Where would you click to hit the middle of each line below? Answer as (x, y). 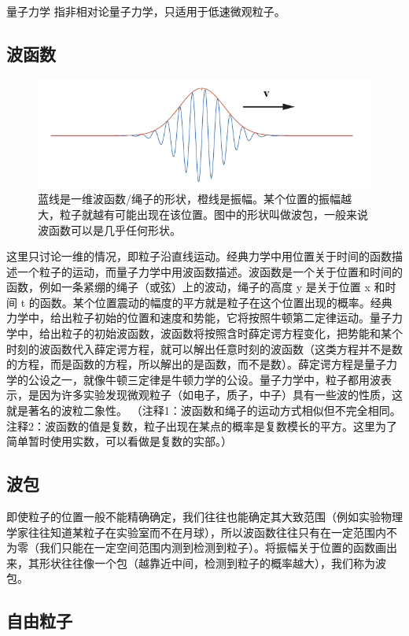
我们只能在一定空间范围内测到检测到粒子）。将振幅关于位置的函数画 (212, 547)
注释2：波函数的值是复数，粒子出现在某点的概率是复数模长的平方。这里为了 (202, 425)
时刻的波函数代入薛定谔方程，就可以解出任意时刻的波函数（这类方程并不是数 (204, 348)
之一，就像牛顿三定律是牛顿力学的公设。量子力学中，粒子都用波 (215, 379)
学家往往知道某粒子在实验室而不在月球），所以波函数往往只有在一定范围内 (196, 532)
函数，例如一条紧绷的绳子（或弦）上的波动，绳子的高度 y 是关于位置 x (188, 287)
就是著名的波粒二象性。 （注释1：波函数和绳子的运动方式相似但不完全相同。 (204, 410)
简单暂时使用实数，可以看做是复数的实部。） (119, 441)
